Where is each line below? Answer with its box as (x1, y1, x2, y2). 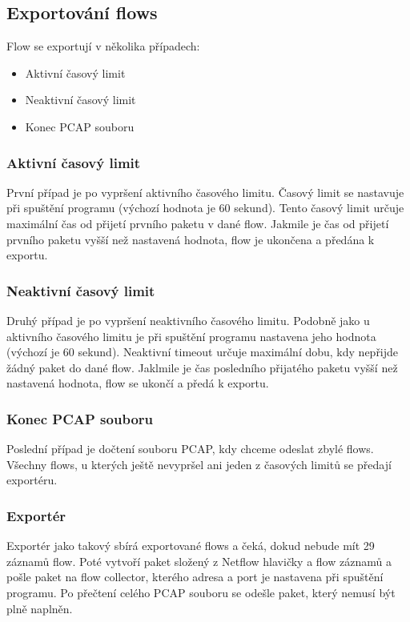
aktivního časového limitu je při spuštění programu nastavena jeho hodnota (6, 327, 376, 344)
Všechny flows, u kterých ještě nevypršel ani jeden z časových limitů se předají (6, 455, 392, 472)
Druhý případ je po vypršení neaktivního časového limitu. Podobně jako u (6, 311, 370, 328)
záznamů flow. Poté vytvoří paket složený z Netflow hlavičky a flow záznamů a (6, 552, 392, 569)
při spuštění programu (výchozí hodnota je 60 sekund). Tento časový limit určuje (6, 199, 404, 216)
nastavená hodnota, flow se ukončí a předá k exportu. (6, 375, 269, 391)
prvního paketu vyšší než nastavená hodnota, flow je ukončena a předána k (6, 231, 375, 247)
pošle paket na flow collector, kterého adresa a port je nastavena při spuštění (6, 568, 384, 585)
